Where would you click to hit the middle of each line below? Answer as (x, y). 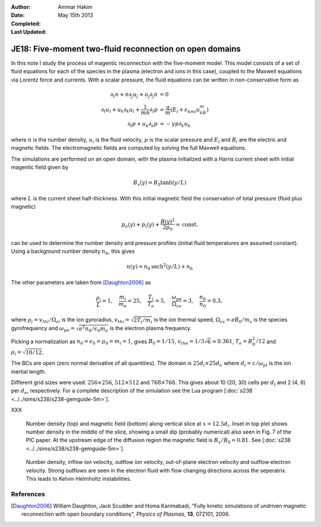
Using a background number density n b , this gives (73, 252)
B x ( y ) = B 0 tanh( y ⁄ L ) (160, 183)
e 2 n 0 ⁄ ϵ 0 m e (93, 329)
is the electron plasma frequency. (151, 328)
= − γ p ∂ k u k (175, 125)
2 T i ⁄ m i (143, 321)
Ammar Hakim (75, 7)
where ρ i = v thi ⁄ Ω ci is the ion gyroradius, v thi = (70, 320)
